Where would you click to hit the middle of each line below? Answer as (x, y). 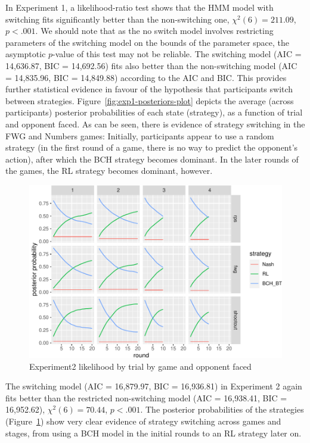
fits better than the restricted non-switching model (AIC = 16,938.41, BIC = (146, 397)
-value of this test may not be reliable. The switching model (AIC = (177, 54)
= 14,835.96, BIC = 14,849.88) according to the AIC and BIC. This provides (146, 77)
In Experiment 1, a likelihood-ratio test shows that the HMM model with (139, 7)
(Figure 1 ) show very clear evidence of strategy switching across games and (143, 421)
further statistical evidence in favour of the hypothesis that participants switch (149, 89)
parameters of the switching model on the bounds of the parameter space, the (148, 42)
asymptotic (26, 54)
